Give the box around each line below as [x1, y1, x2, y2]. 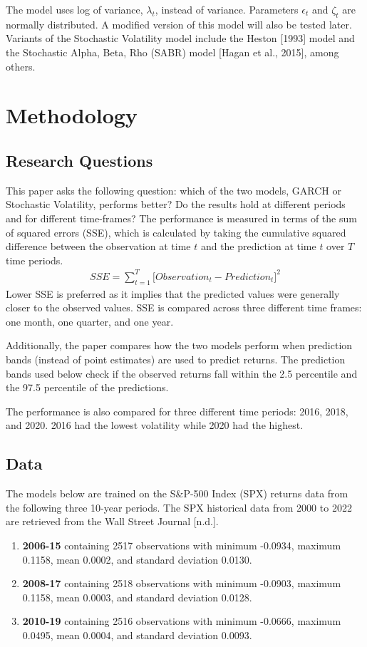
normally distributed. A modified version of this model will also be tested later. [6, 16, 352, 31]
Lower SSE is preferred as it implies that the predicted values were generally [6, 286, 340, 301]
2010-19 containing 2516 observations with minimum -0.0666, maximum [22, 614, 341, 628]
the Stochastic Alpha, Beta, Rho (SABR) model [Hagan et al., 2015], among [6, 44, 339, 59]
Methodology [6, 100, 138, 130]
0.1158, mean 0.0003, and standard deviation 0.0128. [22, 589, 252, 604]
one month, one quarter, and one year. [6, 314, 174, 328]
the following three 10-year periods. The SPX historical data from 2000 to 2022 [6, 500, 352, 514]
